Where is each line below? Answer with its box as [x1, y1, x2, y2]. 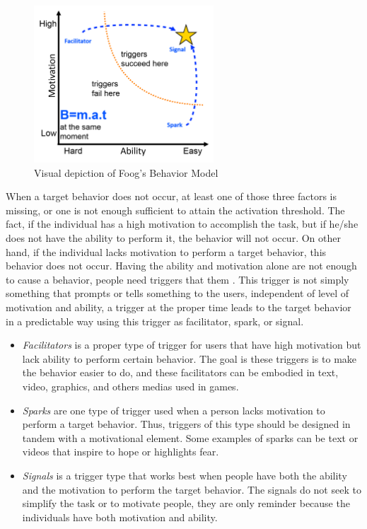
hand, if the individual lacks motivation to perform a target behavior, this [6, 244, 327, 259]
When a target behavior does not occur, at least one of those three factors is [6, 189, 337, 204]
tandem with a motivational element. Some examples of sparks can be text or [22, 430, 359, 445]
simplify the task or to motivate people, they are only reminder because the [22, 496, 350, 511]
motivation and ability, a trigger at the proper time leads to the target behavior [6, 300, 351, 315]
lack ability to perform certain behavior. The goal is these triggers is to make [22, 351, 357, 366]
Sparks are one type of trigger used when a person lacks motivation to [22, 402, 325, 417]
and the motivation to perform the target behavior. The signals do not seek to [22, 482, 361, 496]
